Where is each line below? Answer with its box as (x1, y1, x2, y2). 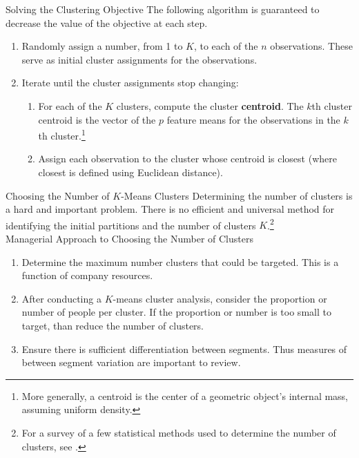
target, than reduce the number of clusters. (21, 318, 204, 332)
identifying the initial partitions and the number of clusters (6, 218, 256, 232)
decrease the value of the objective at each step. (6, 15, 208, 30)
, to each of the (193, 39, 258, 53)
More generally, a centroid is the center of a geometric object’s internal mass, (21, 388, 349, 403)
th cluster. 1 (38, 126, 86, 142)
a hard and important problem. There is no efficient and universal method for (6, 202, 335, 216)
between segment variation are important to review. (21, 355, 241, 370)
